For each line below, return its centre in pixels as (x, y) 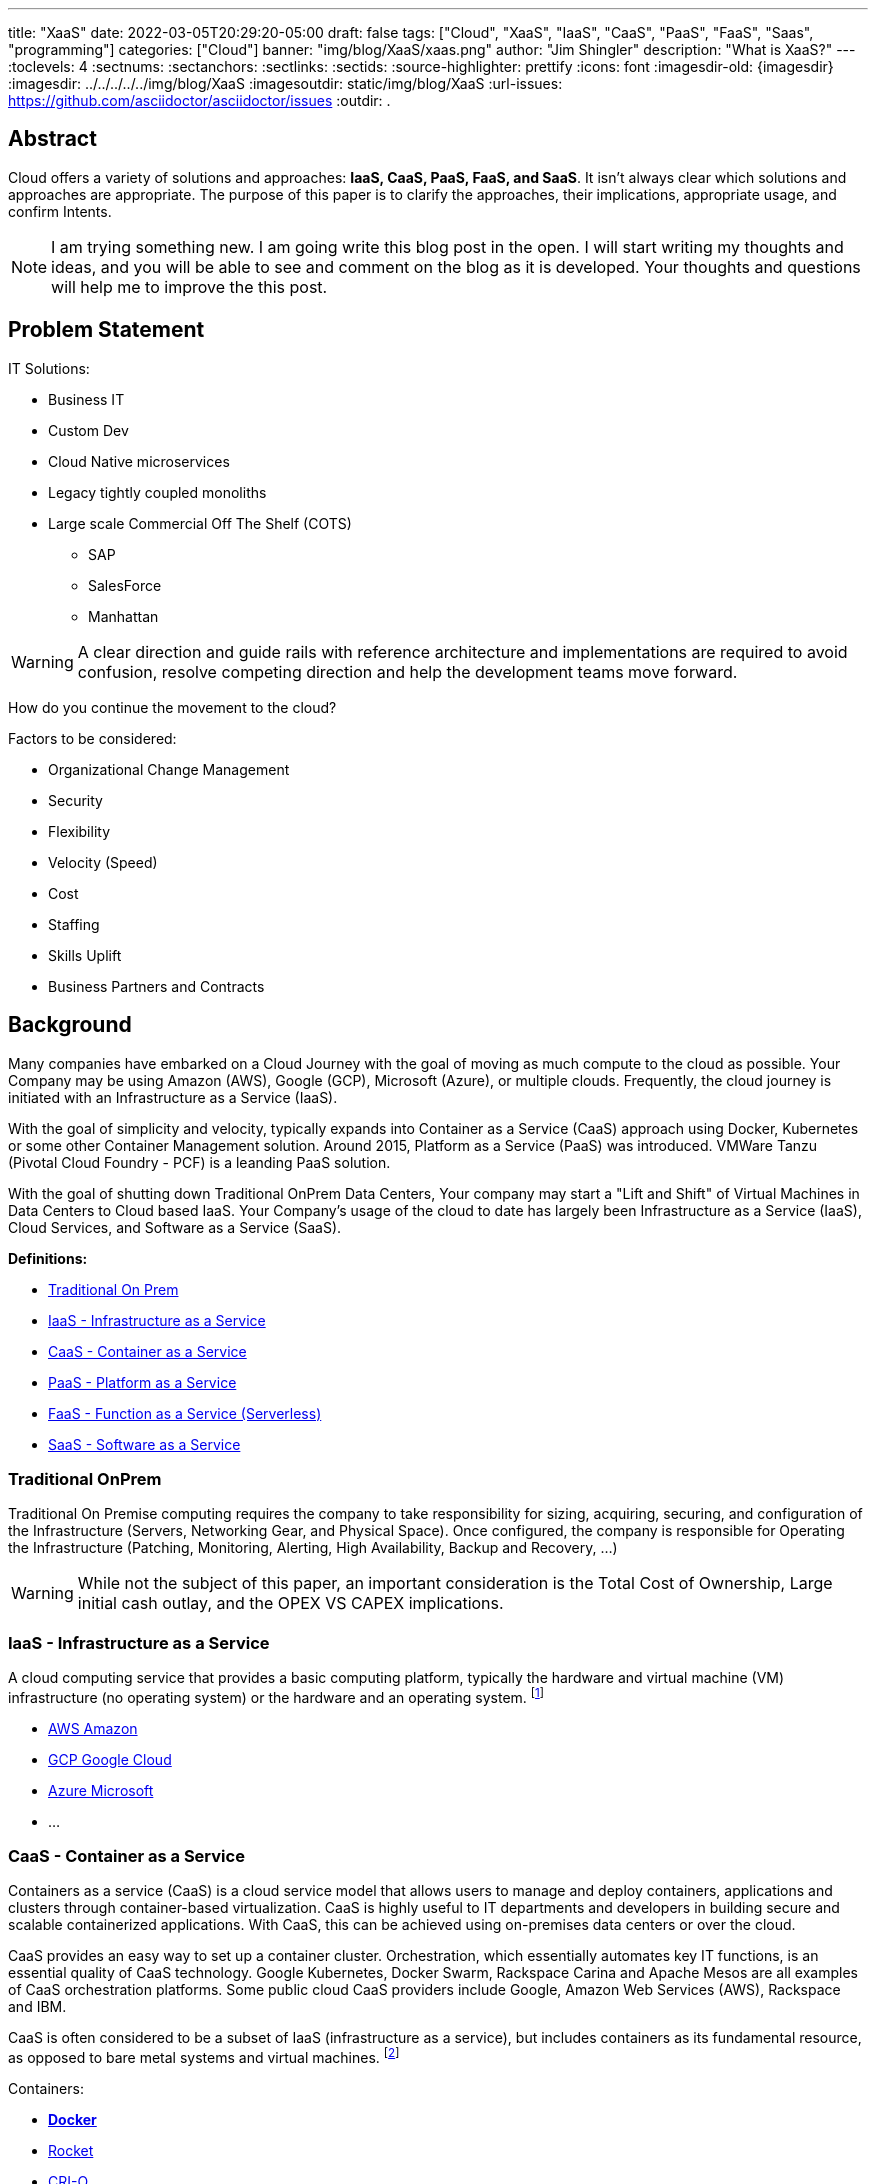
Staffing (74, 924)
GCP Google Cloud (110, 1759)
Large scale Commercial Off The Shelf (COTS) (200, 523)
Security (75, 800)
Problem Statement (106, 330)
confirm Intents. (60, 211)
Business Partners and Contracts (156, 986)
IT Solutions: (49, 368)
